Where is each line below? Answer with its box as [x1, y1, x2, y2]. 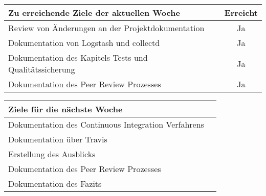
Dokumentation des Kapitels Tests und [8, 52, 148, 63]
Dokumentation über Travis [8, 133, 107, 145]
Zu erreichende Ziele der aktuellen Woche [8, 7, 180, 18]
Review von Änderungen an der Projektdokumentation [8, 22, 205, 34]
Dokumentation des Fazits [8, 178, 102, 189]
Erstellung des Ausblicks [8, 148, 96, 160]
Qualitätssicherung [8, 63, 75, 75]
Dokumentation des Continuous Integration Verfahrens [8, 118, 204, 130]
